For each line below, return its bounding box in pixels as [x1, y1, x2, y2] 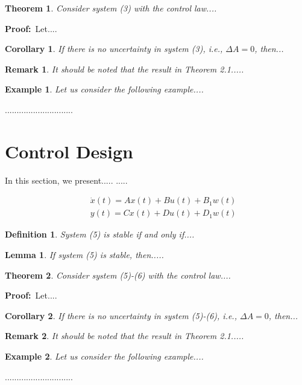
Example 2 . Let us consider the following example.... [5, 349, 204, 362]
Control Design [5, 138, 133, 163]
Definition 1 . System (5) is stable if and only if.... [5, 228, 195, 241]
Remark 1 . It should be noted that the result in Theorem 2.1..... [5, 62, 244, 75]
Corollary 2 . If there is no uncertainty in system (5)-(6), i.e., [5, 309, 237, 322]
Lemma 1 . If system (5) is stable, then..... [5, 248, 164, 260]
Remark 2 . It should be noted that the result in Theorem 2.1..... [5, 329, 244, 342]
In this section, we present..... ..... [5, 173, 128, 186]
